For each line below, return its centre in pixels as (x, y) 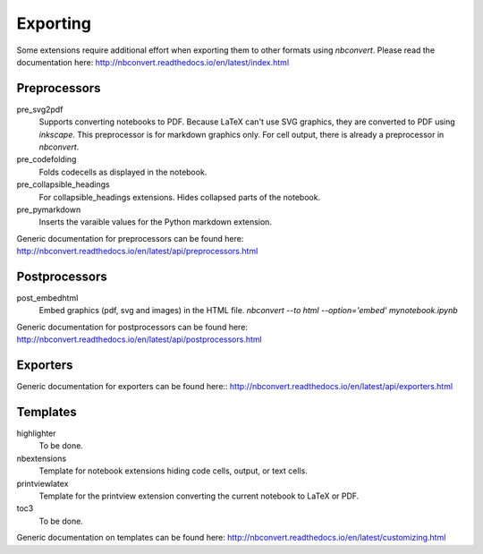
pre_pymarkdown (49, 209)
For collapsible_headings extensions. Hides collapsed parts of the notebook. (180, 197)
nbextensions (42, 458)
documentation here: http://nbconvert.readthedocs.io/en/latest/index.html (153, 62)
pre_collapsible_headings (64, 184)
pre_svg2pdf (40, 109)
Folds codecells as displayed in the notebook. (123, 172)
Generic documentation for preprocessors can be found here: (130, 238)
